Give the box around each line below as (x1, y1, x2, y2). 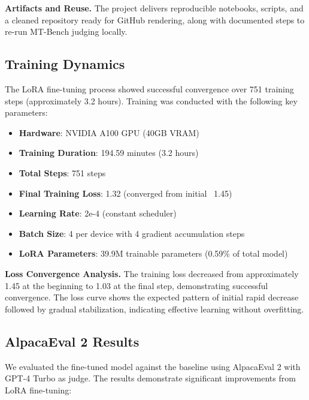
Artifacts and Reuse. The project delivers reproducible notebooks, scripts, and (5, 2, 304, 14)
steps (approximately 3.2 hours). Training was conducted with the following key (5, 94, 298, 107)
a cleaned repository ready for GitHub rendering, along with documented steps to (5, 13, 305, 26)
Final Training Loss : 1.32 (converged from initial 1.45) (19, 187, 232, 199)
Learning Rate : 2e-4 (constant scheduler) (19, 207, 177, 219)
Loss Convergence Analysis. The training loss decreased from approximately (5, 267, 299, 279)
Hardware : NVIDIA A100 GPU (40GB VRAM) (19, 126, 199, 139)
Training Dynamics (5, 55, 125, 73)
